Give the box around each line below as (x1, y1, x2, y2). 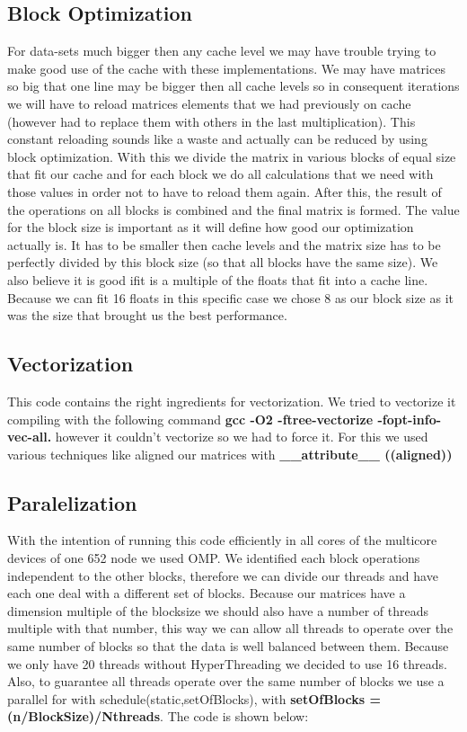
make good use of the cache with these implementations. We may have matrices (7, 58, 445, 77)
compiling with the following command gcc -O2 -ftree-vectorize (7, 409, 374, 428)
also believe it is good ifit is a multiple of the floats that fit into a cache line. (7, 270, 428, 289)
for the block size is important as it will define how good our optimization (7, 218, 414, 237)
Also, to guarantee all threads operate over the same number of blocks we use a (7, 672, 445, 691)
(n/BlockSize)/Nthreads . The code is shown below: (7, 707, 309, 726)
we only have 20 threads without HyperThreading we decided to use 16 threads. (7, 654, 447, 673)
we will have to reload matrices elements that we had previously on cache (7, 94, 411, 112)
